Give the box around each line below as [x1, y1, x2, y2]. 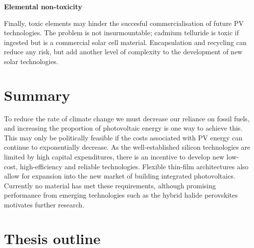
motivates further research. [4, 200, 85, 210]
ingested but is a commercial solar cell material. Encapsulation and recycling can [4, 37, 247, 47]
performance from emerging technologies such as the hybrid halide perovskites [4, 190, 238, 200]
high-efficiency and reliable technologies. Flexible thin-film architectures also [20, 161, 249, 171]
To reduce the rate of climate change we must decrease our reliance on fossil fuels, [4, 113, 250, 123]
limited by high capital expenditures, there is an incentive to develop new [4, 152, 225, 162]
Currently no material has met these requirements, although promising [4, 180, 216, 190]
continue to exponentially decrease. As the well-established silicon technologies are [4, 142, 251, 152]
